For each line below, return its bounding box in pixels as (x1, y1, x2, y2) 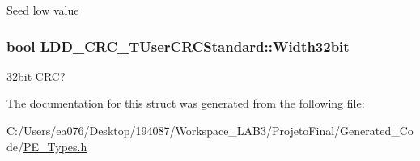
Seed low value (6, 2, 79, 18)
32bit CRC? (6, 67, 66, 84)
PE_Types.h (23, 138, 87, 155)
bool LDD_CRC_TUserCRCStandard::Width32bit (6, 36, 350, 56)
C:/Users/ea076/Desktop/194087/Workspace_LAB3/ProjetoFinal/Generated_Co (6, 122, 414, 138)
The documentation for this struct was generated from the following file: (6, 95, 365, 112)
